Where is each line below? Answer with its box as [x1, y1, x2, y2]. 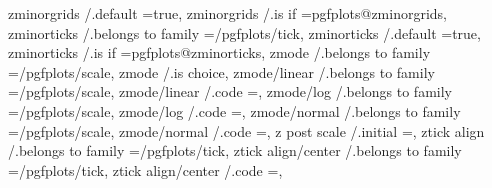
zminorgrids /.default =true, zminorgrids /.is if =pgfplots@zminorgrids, [8, 3, 448, 23]
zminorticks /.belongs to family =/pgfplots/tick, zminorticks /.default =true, [8, 22, 481, 43]
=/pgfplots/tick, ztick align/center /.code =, [8, 159, 283, 180]
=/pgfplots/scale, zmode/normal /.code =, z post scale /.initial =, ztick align [8, 120, 485, 141]
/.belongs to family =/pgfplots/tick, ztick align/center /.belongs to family [8, 140, 462, 161]
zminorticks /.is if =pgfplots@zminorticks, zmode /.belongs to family [8, 42, 431, 63]
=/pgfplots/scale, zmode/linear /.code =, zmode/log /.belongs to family [8, 81, 452, 102]
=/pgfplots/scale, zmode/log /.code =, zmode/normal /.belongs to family [8, 100, 461, 121]
